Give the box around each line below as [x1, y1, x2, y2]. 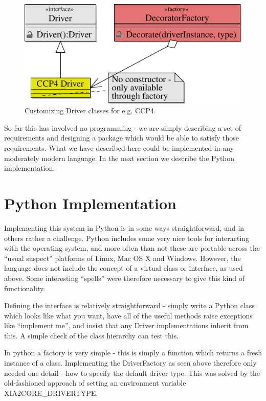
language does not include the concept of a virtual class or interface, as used [4, 263, 243, 273]
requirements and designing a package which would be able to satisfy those [4, 132, 239, 143]
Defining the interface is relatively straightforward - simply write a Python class [4, 300, 255, 311]
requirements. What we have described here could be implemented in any [4, 143, 234, 153]
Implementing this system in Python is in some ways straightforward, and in [4, 222, 245, 233]
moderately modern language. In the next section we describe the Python [4, 152, 235, 163]
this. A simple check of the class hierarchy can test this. [4, 330, 179, 340]
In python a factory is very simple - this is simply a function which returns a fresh [4, 347, 262, 358]
